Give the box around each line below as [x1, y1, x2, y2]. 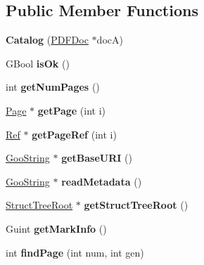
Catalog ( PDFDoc [6, 32, 89, 47]
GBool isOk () [6, 56, 70, 70]
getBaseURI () [61, 150, 132, 165]
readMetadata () [61, 174, 142, 188]
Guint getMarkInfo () [6, 221, 107, 235]
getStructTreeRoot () [84, 198, 189, 212]
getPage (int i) [37, 103, 106, 117]
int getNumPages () [6, 79, 100, 94]
